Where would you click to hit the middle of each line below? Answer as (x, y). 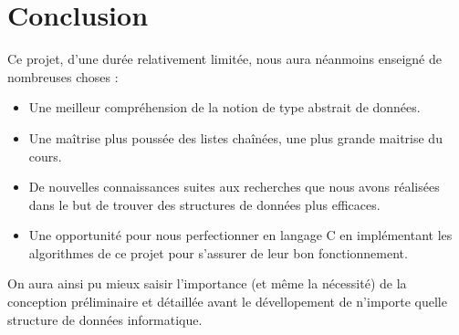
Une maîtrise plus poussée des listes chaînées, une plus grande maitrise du (235, 137)
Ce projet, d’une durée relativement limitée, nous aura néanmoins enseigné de (224, 59)
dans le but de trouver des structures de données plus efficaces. (204, 204)
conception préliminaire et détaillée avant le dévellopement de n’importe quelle (227, 302)
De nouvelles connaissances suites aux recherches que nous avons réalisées (234, 187)
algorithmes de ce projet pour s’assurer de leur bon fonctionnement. (218, 252)
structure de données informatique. (105, 319)
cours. (45, 156)
